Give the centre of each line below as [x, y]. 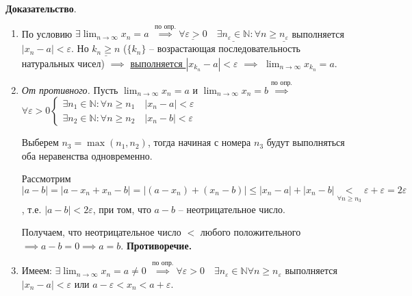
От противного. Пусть [70, 89]
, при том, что [122, 209]
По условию [47, 33]
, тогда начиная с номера [199, 142]
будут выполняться [306, 142]
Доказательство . [41, 8]
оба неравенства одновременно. [87, 155]
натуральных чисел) [63, 63]
